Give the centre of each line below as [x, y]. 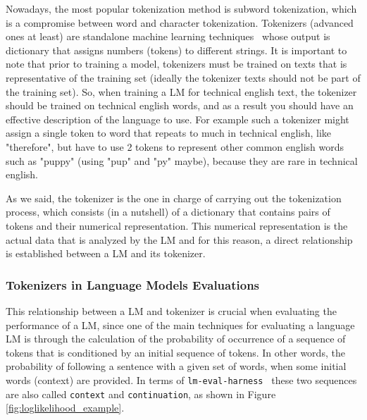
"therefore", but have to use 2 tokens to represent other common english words [175, 146]
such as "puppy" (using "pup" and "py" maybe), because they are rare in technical [182, 160]
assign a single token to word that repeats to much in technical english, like [169, 133]
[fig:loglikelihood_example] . [65, 408]
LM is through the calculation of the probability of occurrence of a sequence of [176, 339]
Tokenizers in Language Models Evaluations [133, 284]
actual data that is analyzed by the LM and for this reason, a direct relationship [179, 239]
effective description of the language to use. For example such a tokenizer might [178, 119]
